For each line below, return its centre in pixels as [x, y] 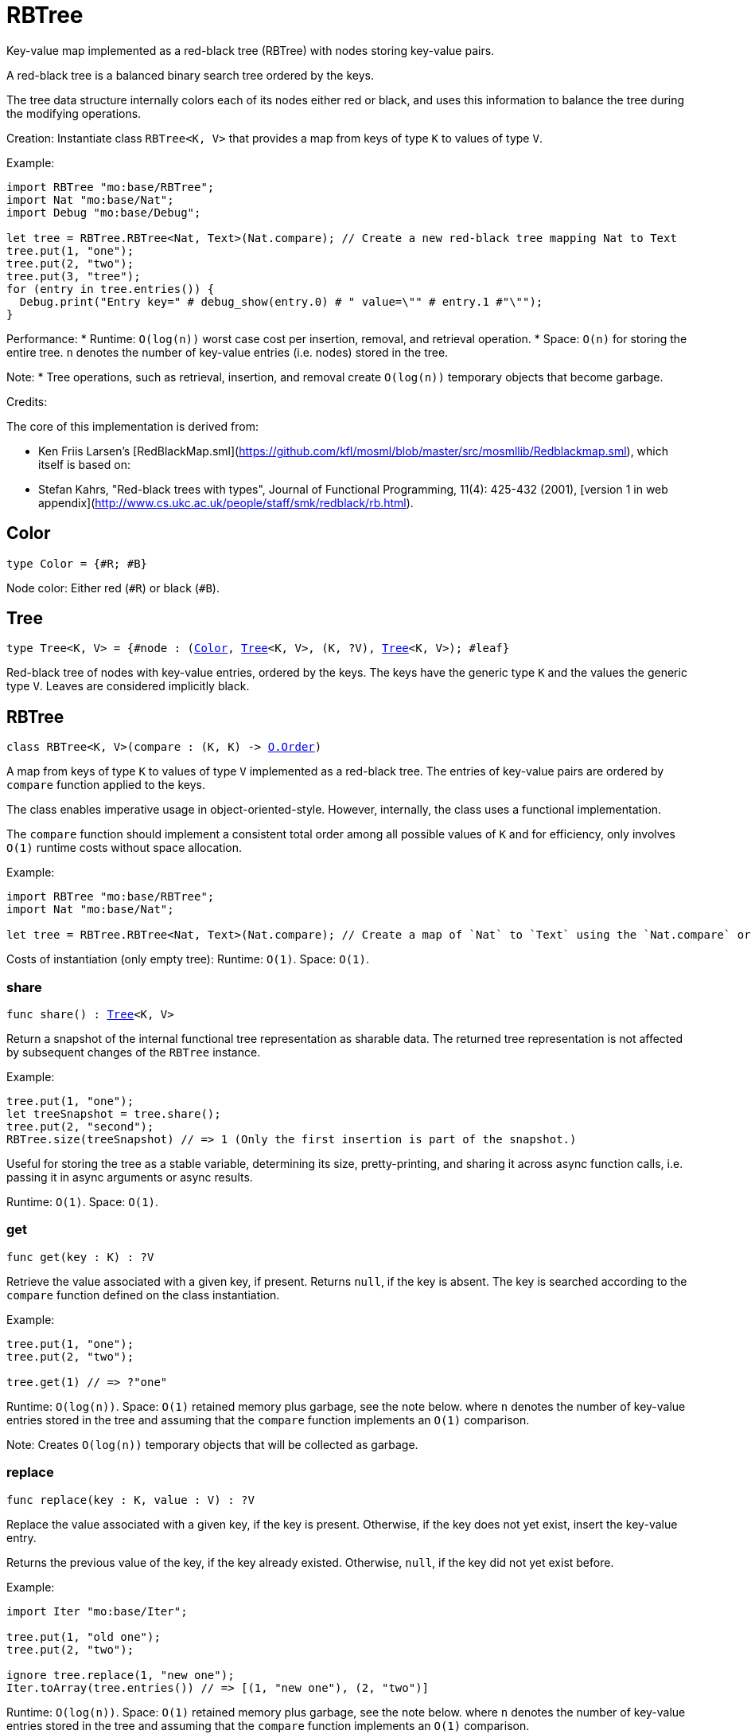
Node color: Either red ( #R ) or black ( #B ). [113, 588]
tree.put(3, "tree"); [74, 276]
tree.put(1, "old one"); [84, 1636]
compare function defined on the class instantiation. [143, 1295]
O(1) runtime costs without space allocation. [125, 848]
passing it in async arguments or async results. [130, 1177]
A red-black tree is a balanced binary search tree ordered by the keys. [190, 75]
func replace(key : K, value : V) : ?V [130, 1500]
